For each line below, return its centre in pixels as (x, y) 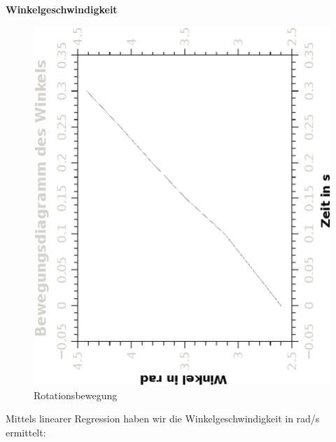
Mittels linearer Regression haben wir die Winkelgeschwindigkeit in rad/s (163, 418)
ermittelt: (26, 432)
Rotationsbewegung (76, 395)
